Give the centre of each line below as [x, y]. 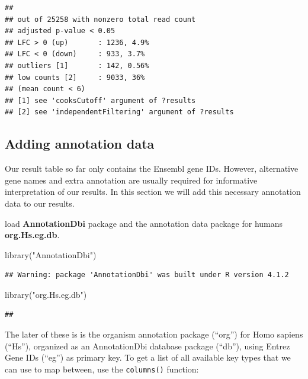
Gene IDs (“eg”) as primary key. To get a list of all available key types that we [148, 357]
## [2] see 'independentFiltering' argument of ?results [119, 112]
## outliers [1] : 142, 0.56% [77, 65]
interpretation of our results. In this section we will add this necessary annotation [153, 192]
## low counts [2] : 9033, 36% [75, 77]
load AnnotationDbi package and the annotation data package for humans [144, 223]
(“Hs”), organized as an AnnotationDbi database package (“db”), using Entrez [147, 346]
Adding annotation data [80, 144]
